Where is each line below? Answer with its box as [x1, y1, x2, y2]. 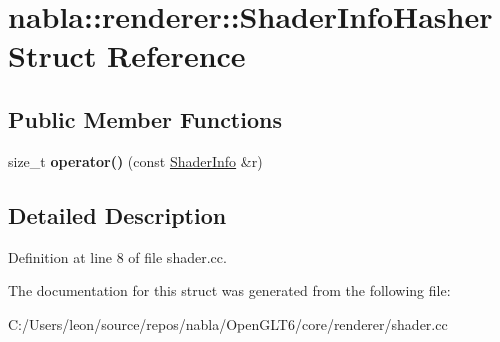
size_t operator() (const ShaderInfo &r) [8, 150, 263, 171]
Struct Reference [8, 35, 246, 76]
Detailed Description [8, 199, 227, 230]
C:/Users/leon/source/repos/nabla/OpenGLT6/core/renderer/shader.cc [8, 313, 448, 334]
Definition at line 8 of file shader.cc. [8, 246, 227, 267]
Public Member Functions [8, 103, 282, 134]
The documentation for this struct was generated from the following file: [8, 280, 451, 301]
